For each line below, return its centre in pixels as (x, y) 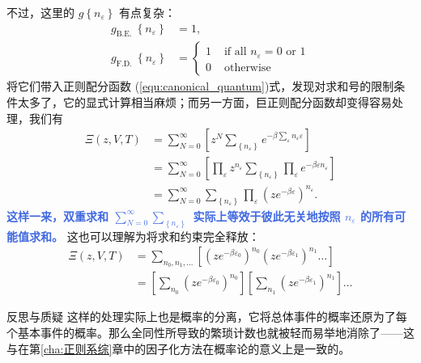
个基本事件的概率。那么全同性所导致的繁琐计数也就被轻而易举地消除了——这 (210, 332)
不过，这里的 (40, 12)
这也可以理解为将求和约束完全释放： (163, 236)
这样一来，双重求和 (57, 215)
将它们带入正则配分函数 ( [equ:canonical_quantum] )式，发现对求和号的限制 (200, 86)
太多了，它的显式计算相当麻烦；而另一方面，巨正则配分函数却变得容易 (204, 102)
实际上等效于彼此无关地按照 (267, 215)
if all (235, 52)
